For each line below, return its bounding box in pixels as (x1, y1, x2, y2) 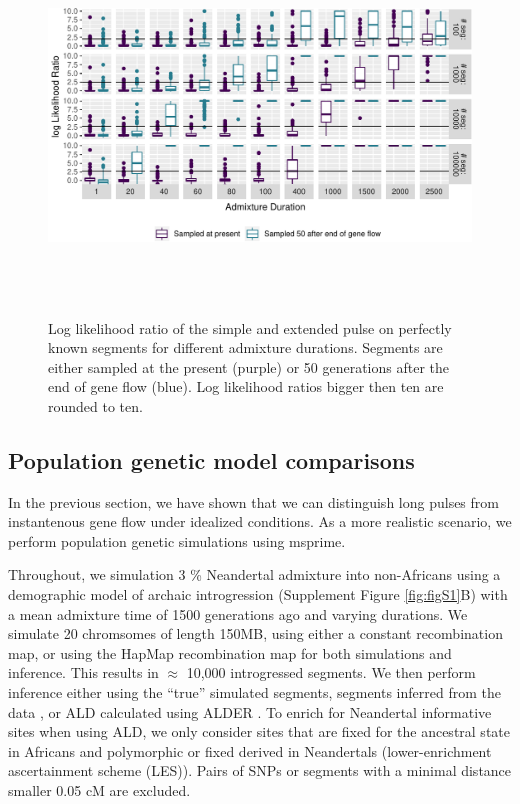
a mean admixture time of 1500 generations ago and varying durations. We (8, 603, 468, 624)
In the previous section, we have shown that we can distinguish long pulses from (8, 491, 499, 512)
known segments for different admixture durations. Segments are (48, 337, 443, 358)
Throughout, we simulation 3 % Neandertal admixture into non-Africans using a (8, 564, 501, 585)
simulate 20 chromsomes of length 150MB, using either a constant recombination (8, 623, 503, 644)
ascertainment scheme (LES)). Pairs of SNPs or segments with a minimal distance (8, 760, 512, 781)
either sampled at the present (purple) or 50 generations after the (48, 356, 450, 377)
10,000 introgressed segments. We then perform (186, 662, 476, 683)
